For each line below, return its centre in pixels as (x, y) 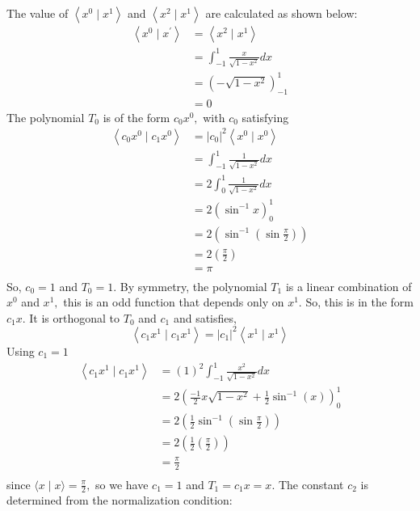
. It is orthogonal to (71, 317)
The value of (38, 13)
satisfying (265, 117)
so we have (122, 484)
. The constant (308, 484)
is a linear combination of (349, 286)
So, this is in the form (360, 302)
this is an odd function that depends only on (174, 302)
